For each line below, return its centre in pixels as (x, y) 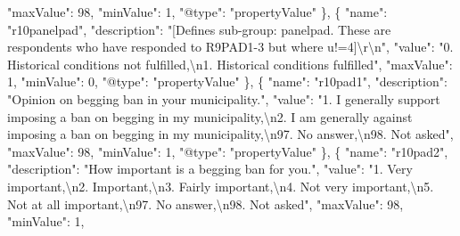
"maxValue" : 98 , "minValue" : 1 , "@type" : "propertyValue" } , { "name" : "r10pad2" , (228, 151)
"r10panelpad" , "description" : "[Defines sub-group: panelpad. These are (199, 29)
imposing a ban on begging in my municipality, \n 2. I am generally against (210, 116)
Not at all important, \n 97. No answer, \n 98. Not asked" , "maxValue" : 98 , (205, 203)
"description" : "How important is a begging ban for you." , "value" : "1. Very (210, 169)
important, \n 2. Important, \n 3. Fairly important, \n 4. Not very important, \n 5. (221, 186)
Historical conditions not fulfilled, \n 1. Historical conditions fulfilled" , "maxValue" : (230, 64)
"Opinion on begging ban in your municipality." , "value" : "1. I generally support (224, 98)
